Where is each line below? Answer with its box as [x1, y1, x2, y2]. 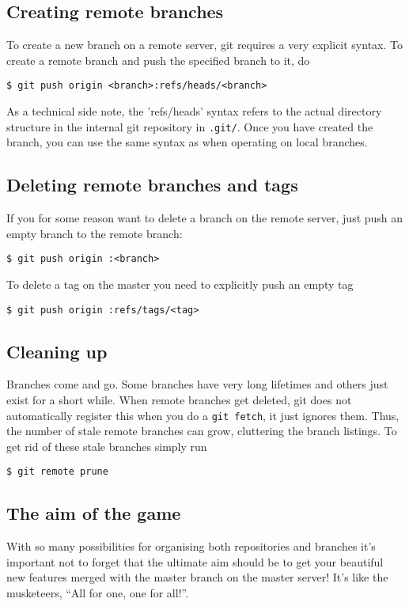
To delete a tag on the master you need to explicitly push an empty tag [6, 275, 354, 292]
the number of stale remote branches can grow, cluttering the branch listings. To [6, 422, 397, 439]
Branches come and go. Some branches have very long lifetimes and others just [6, 376, 388, 392]
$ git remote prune [6, 466, 108, 478]
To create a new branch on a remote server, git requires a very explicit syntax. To [6, 36, 403, 53]
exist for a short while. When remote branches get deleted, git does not [6, 391, 352, 407]
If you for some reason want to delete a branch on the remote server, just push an [6, 210, 403, 226]
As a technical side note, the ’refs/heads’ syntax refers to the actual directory [6, 103, 382, 119]
